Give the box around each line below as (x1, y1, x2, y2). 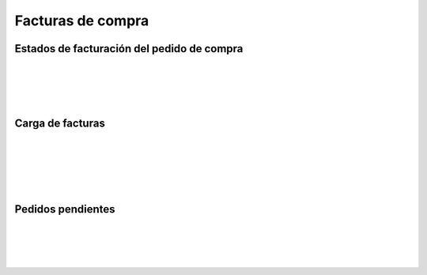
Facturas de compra (14, 12, 149, 29)
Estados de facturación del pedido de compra (14, 42, 244, 55)
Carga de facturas (14, 117, 106, 130)
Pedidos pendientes (14, 202, 115, 216)
